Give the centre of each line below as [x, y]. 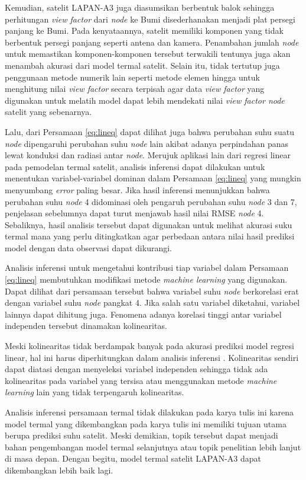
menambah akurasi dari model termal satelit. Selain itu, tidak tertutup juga [142, 65]
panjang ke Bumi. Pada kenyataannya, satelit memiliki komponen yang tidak [144, 31]
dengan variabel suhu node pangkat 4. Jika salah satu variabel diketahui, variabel [152, 303]
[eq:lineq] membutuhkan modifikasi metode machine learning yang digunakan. [146, 279]
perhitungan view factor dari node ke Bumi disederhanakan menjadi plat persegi [150, 19]
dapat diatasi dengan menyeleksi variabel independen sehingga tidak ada [136, 369]
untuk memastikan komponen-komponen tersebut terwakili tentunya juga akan [148, 54]
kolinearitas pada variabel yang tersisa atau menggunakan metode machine [141, 380]
